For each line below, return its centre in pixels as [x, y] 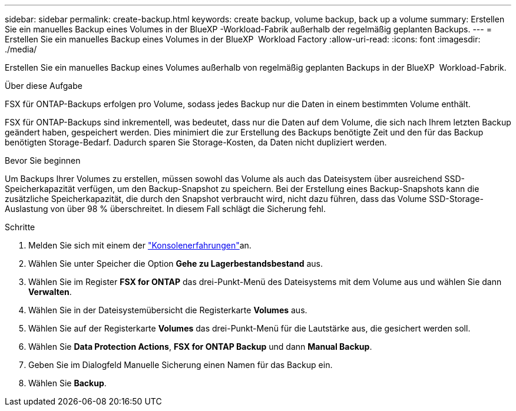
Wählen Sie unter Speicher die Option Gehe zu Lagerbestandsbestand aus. [176, 263]
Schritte [20, 227]
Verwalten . [50, 292]
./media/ [21, 49]
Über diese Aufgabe [44, 86]
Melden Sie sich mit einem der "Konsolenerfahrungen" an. [140, 245]
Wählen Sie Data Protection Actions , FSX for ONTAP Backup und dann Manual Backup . [200, 347]
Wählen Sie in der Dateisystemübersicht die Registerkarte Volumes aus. [168, 310]
